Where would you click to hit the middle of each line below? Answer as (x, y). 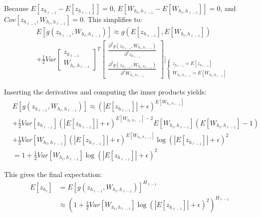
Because (16, 8)
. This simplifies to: (113, 19)
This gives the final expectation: (53, 174)
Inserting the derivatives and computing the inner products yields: (105, 92)
